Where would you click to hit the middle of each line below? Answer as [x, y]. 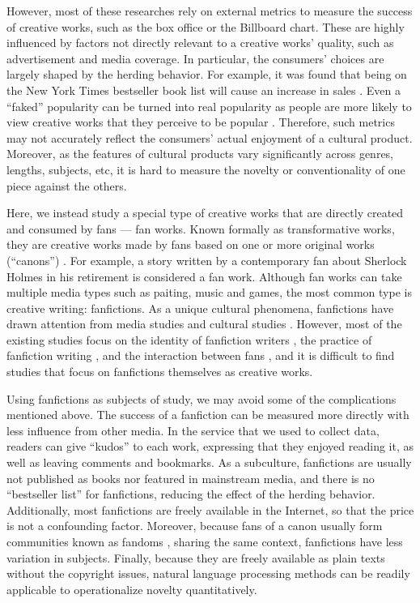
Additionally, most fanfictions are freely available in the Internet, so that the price [210, 509]
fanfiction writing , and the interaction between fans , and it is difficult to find [201, 355]
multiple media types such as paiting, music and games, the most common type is [209, 292]
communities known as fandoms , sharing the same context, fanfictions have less [205, 541]
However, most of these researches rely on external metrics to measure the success [210, 11]
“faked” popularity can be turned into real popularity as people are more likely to [209, 106]
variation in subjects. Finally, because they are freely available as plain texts [196, 557]
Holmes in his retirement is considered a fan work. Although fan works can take [204, 276]
